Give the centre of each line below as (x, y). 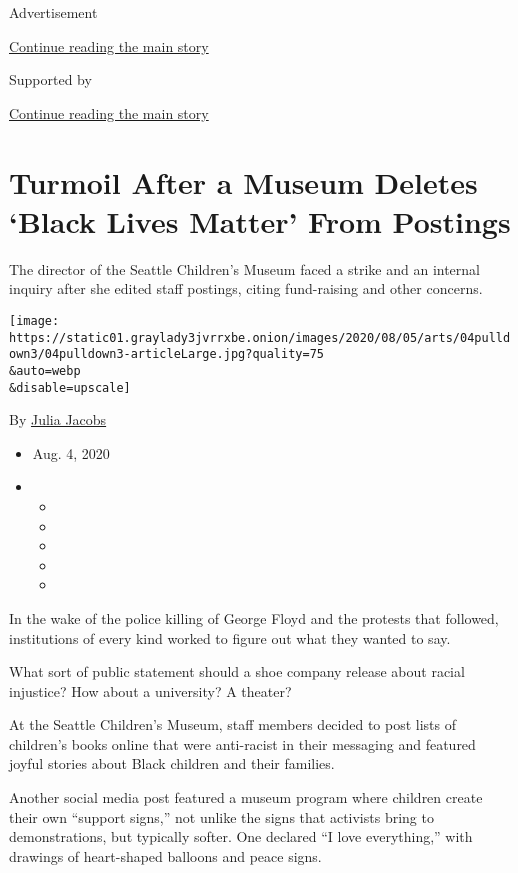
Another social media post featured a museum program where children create (246, 797)
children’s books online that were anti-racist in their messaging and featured (242, 743)
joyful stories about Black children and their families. (172, 763)
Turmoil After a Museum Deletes (243, 181)
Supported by (50, 79)
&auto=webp (45, 370)
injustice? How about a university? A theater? (150, 690)
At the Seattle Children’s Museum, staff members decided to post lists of (233, 724)
